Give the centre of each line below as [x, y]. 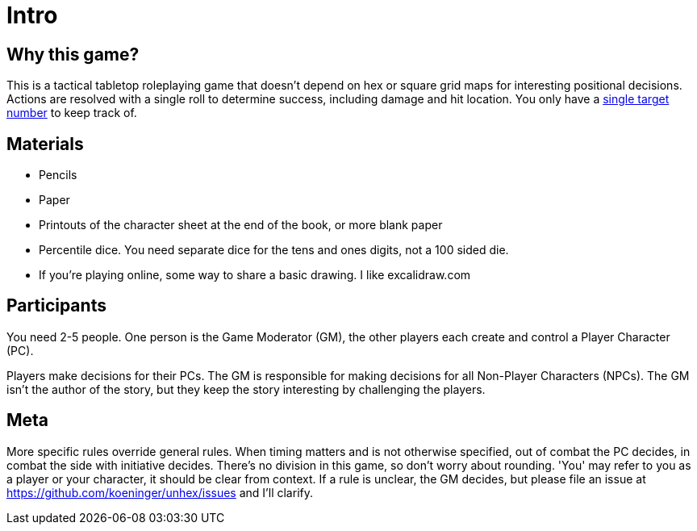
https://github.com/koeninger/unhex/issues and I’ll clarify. [160, 492]
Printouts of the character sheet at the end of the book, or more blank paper [241, 225]
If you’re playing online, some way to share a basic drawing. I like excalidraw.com [255, 275]
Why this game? [73, 54]
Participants [56, 306]
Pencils [58, 175]
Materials [45, 144]
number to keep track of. [72, 113]
